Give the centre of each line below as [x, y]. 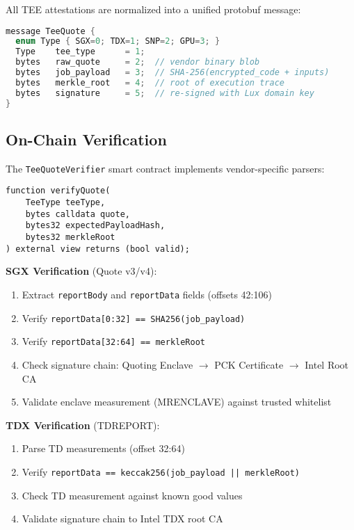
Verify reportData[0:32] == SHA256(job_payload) [134, 318]
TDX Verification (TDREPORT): [83, 425]
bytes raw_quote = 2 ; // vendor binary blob [138, 62]
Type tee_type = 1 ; [80, 52]
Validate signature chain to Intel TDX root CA [122, 519]
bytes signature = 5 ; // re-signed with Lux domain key [165, 93]
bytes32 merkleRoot [70, 238]
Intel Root [327, 364]
